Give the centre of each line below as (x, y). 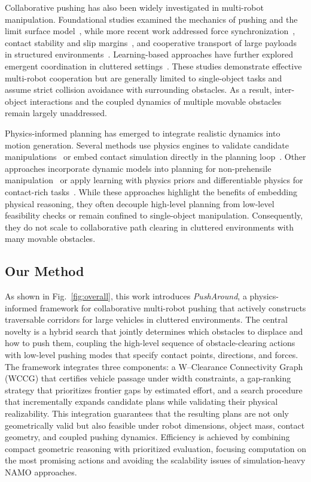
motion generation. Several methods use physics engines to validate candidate (147, 145)
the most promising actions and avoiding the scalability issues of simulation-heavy (155, 460)
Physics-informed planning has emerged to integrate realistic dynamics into (143, 133)
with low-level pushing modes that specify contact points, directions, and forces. (152, 355)
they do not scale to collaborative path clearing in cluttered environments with (149, 227)
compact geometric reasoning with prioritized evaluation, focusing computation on (155, 448)
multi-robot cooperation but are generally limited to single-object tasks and (144, 78)
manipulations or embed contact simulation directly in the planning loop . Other (155, 157)
